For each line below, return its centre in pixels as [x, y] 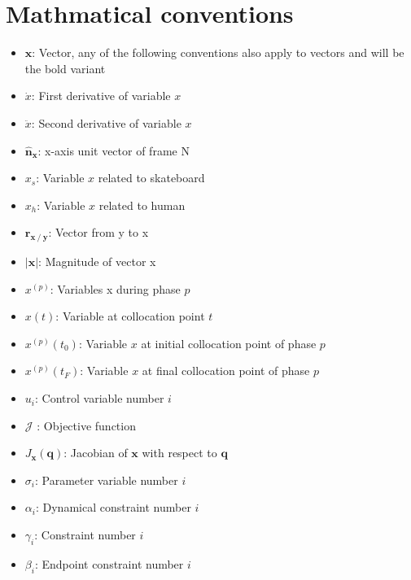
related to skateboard [151, 178]
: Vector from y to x [98, 232]
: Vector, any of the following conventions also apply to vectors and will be [218, 52]
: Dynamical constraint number [113, 507]
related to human [142, 205]
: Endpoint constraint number [109, 563]
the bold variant [65, 68]
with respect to [179, 453]
